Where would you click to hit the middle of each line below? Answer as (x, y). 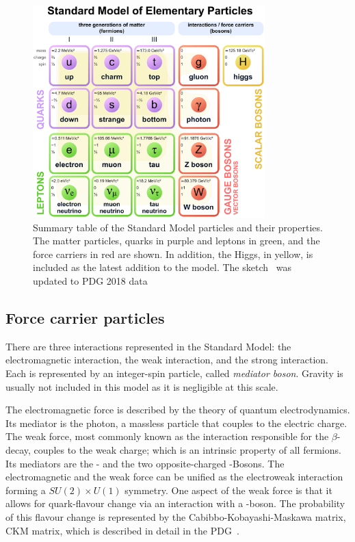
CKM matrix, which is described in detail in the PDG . (122, 530)
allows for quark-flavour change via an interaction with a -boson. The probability (175, 503)
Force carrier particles (85, 317)
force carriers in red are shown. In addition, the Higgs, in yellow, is (173, 254)
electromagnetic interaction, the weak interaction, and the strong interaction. (167, 360)
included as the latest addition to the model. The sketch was (162, 267)
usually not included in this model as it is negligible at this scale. (142, 386)
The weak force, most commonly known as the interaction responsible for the (167, 436)
